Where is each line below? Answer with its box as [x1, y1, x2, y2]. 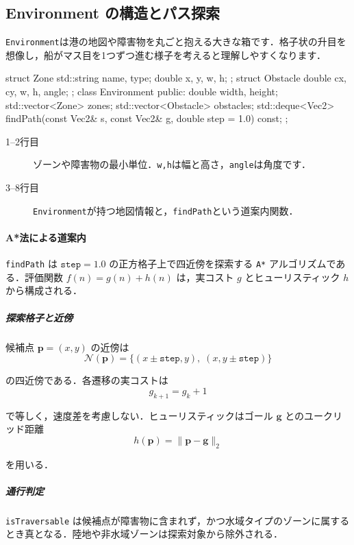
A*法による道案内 [5, 230, 86, 244]
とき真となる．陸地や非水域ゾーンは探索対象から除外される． [5, 526, 283, 541]
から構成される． [5, 283, 82, 298]
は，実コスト [176, 269, 234, 284]
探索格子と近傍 [5, 310, 73, 324]
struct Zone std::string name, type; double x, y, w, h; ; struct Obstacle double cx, [5, 71, 346, 85]
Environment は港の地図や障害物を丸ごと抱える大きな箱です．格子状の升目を [5, 34, 346, 49]
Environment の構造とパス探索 [5, 2, 220, 23]
